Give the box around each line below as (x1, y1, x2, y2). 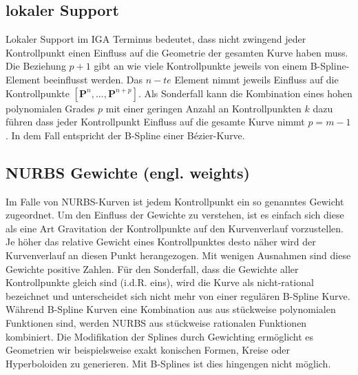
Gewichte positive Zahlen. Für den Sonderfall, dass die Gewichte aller (6, 261, 299, 276)
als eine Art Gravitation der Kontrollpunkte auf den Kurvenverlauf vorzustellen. (6, 221, 344, 235)
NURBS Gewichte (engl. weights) (6, 161, 250, 183)
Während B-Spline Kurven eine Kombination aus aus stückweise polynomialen (6, 302, 336, 316)
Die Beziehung (6, 59, 66, 73)
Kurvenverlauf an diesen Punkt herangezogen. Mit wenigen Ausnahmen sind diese (6, 247, 351, 262)
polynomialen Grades (6, 101, 95, 115)
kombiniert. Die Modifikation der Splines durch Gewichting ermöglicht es (6, 329, 314, 343)
